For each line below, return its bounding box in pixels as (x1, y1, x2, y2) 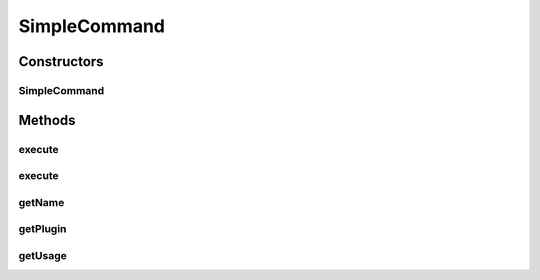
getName (18, 195, 65, 209)
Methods (18, 111, 76, 129)
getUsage (18, 248, 67, 262)
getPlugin (18, 222, 67, 236)
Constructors (18, 53, 104, 70)
